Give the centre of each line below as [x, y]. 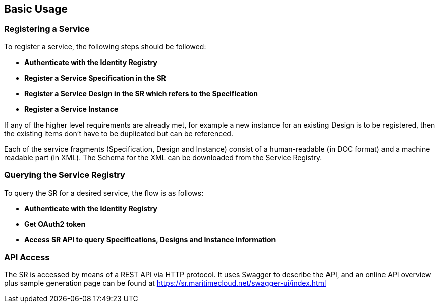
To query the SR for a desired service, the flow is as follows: [104, 193]
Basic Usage [36, 9]
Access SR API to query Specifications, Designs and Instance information [150, 239]
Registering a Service [47, 29]
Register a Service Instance [71, 109]
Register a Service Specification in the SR [95, 78]
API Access [27, 257]
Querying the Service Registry [65, 175]
